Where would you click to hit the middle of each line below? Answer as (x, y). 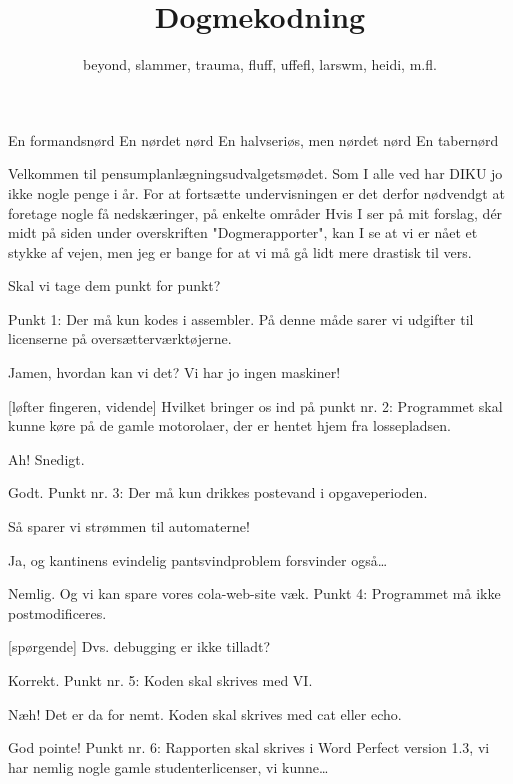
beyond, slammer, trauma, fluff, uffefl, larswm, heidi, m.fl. (260, 64)
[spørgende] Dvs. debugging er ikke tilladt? (139, 646)
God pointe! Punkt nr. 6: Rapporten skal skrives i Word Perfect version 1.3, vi (249, 747)
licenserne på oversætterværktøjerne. (120, 338)
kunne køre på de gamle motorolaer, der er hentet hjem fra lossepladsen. (230, 425)
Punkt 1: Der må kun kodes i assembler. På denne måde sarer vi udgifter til (241, 318)
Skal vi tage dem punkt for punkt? (114, 285)
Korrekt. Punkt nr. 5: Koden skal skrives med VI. (160, 680)
